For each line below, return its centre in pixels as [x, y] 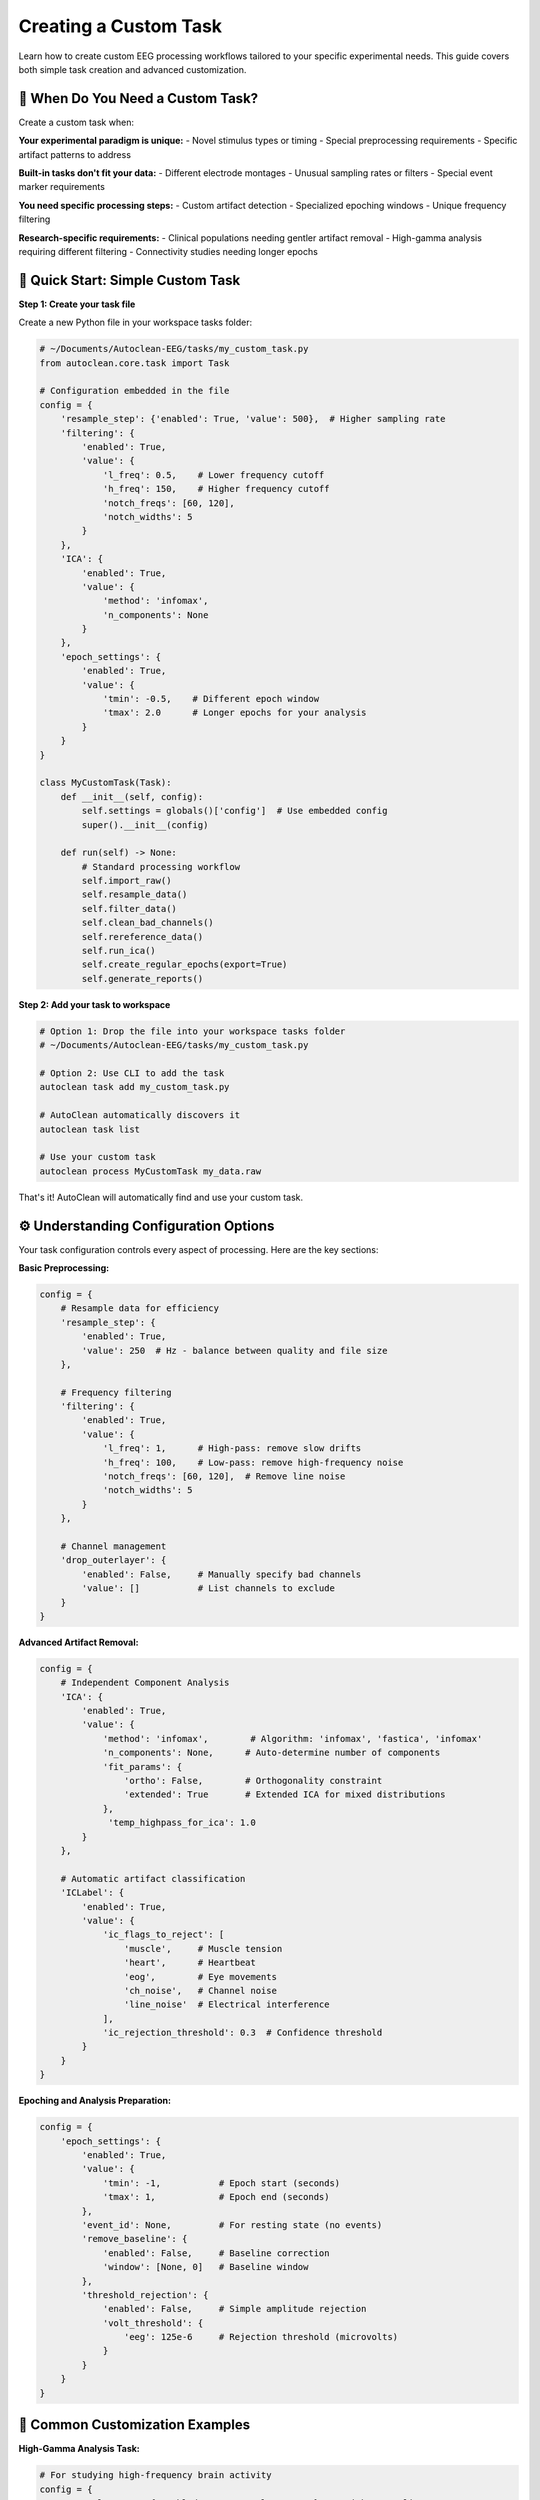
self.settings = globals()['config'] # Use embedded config [234, 811]
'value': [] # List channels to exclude [208, 1588]
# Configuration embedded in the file [134, 391]
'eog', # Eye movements [200, 1976]
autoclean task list [89, 1129]
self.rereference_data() [142, 936]
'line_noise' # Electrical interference [226, 2004]
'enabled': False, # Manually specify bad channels [221, 1574]
